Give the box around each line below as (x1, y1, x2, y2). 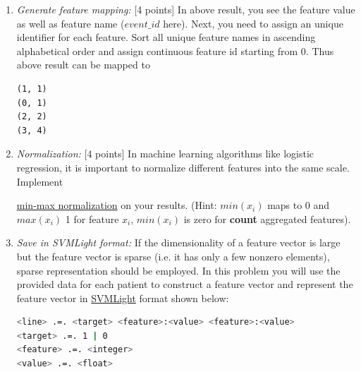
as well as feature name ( (16, 16, 125, 30)
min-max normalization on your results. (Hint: (16, 198, 217, 212)
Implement (16, 174, 63, 188)
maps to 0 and (267, 198, 330, 212)
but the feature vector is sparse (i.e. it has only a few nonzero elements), (16, 248, 330, 263)
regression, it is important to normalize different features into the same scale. (16, 160, 350, 174)
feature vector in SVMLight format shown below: (16, 290, 229, 305)
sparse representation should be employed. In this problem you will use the (16, 263, 341, 277)
